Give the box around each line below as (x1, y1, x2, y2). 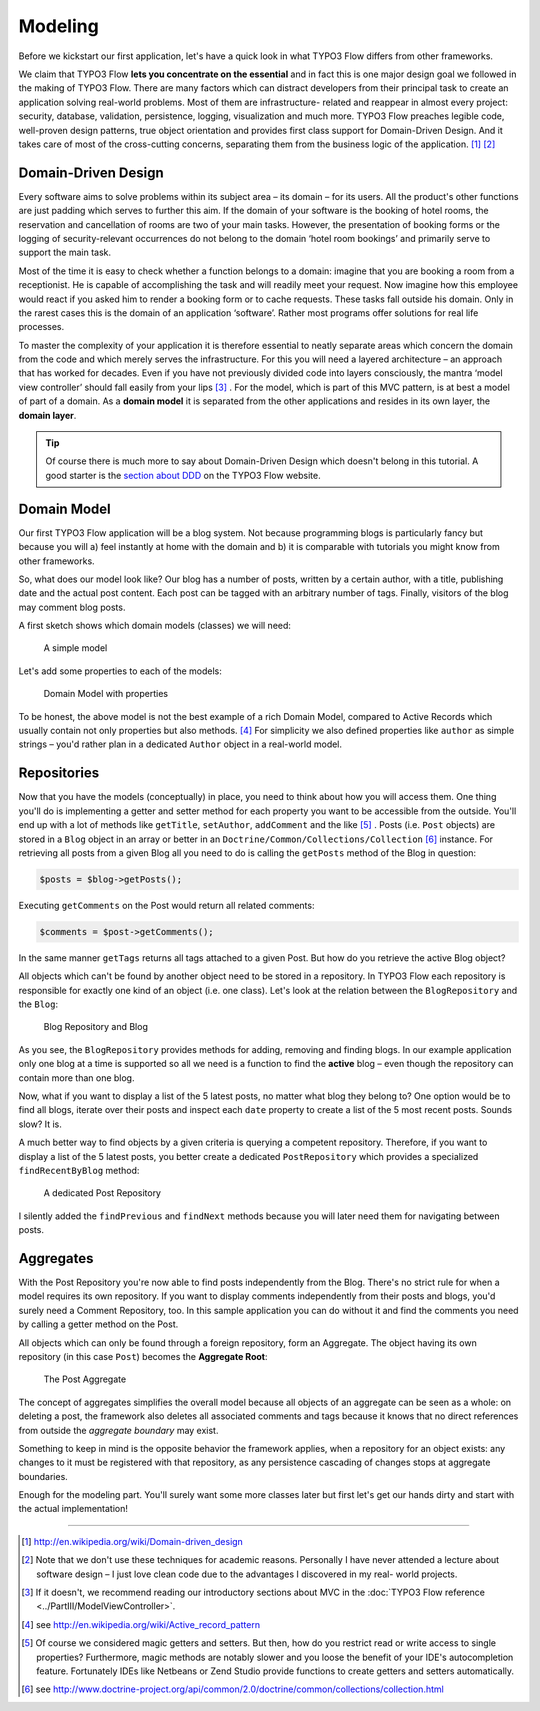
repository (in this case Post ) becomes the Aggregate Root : (18, 1350, 268, 1362)
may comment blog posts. (18, 601, 126, 613)
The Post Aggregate (43, 1373, 127, 1385)
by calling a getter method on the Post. (18, 1318, 179, 1330)
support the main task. (18, 246, 112, 259)
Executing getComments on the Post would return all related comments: (18, 899, 315, 911)
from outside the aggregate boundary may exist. (18, 1424, 219, 1436)
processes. (18, 321, 65, 333)
